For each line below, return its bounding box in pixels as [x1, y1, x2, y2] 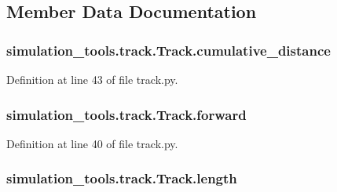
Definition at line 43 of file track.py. [6, 71, 178, 87]
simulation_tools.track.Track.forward [6, 104, 247, 124]
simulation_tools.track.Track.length [6, 168, 237, 188]
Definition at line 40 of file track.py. [6, 135, 178, 151]
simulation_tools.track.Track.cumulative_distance [6, 40, 331, 60]
